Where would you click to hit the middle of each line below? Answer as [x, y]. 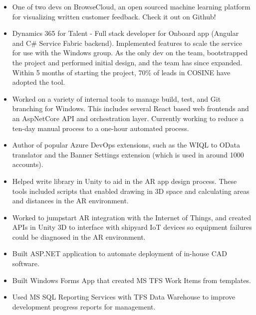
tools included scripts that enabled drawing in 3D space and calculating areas [131, 191]
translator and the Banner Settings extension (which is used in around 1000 [128, 154]
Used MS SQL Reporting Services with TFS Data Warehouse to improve [124, 297]
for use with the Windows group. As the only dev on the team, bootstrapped [130, 53]
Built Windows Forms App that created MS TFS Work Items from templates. [132, 280]
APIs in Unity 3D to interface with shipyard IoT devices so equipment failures [132, 227]
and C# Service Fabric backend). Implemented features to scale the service [127, 43]
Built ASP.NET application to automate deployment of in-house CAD [120, 253]
